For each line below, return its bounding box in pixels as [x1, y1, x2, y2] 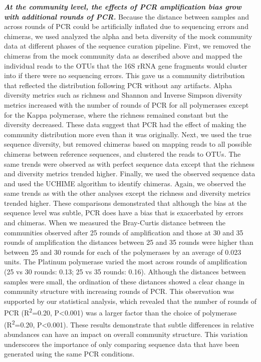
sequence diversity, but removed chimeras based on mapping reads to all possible [4, 139, 252, 149]
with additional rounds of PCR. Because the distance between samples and [4, 11, 249, 22]
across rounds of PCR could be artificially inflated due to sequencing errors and [4, 21, 248, 32]
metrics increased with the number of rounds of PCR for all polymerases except [4, 99, 249, 110]
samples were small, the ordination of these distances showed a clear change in [4, 276, 245, 286]
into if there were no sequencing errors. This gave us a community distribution [4, 70, 245, 81]
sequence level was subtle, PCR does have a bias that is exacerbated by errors [4, 207, 243, 218]
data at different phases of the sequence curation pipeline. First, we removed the [4, 41, 251, 51]
